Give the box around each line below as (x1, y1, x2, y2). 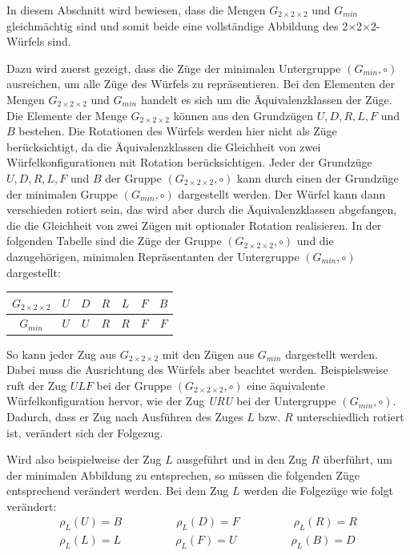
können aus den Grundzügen (173, 107, 314, 123)
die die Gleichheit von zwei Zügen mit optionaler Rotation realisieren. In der (6, 216, 382, 233)
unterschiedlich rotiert (296, 408, 404, 424)
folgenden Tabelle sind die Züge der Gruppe (6, 232, 222, 249)
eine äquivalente (247, 376, 325, 393)
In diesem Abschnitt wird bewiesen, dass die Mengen (6, 2, 266, 18)
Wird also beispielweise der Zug (6, 451, 162, 468)
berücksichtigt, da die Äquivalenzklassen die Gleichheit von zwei (6, 138, 321, 155)
